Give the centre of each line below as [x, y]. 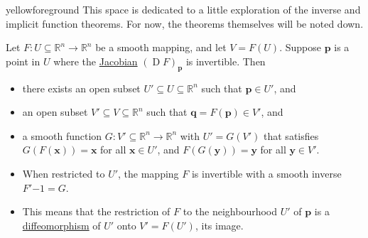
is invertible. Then [226, 61]
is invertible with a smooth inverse [266, 173]
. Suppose [300, 47]
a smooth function [62, 135]
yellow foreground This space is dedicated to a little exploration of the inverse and [183, 9]
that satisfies [291, 135]
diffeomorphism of [61, 225]
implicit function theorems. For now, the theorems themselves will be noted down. [185, 23]
